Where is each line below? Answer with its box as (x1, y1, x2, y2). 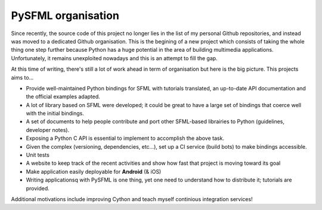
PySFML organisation (11, 9, 119, 22)
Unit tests (26, 152, 50, 159)
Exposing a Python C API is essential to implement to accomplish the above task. (26, 134, 225, 142)
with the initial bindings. (26, 110, 85, 117)
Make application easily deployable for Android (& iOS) (26, 168, 162, 175)
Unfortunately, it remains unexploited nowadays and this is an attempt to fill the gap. (11, 54, 218, 62)
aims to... (11, 74, 34, 81)
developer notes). (26, 126, 70, 133)
